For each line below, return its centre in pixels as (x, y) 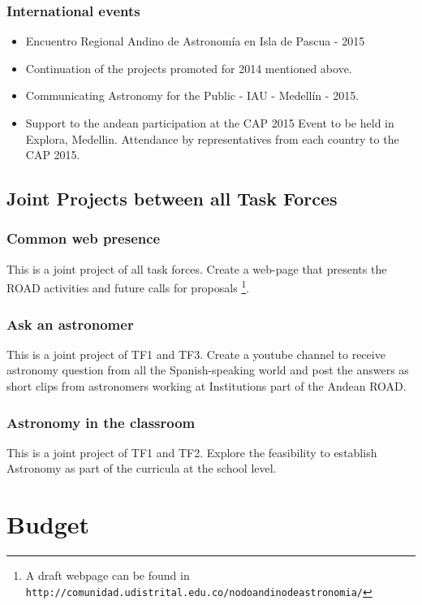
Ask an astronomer (70, 324)
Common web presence (84, 238)
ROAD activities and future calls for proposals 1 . (128, 287)
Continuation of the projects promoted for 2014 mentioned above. (189, 68)
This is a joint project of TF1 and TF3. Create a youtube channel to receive (196, 354)
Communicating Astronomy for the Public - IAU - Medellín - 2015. (192, 95)
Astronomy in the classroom (101, 422)
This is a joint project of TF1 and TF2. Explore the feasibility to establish (192, 452)
